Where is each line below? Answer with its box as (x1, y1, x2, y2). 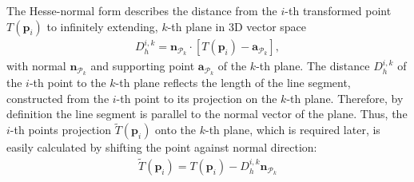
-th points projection (10, 121, 111, 138)
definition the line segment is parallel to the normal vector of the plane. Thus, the (6, 105, 408, 122)
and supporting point (90, 57, 195, 74)
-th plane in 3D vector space (167, 18, 307, 34)
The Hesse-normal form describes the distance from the (6, 2, 277, 18)
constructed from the (6, 89, 109, 106)
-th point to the (29, 74, 106, 91)
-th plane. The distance (256, 57, 370, 74)
